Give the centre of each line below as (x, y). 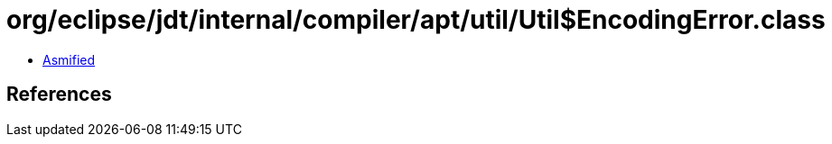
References (59, 94)
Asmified (69, 59)
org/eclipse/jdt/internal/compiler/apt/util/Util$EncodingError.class (416, 20)
